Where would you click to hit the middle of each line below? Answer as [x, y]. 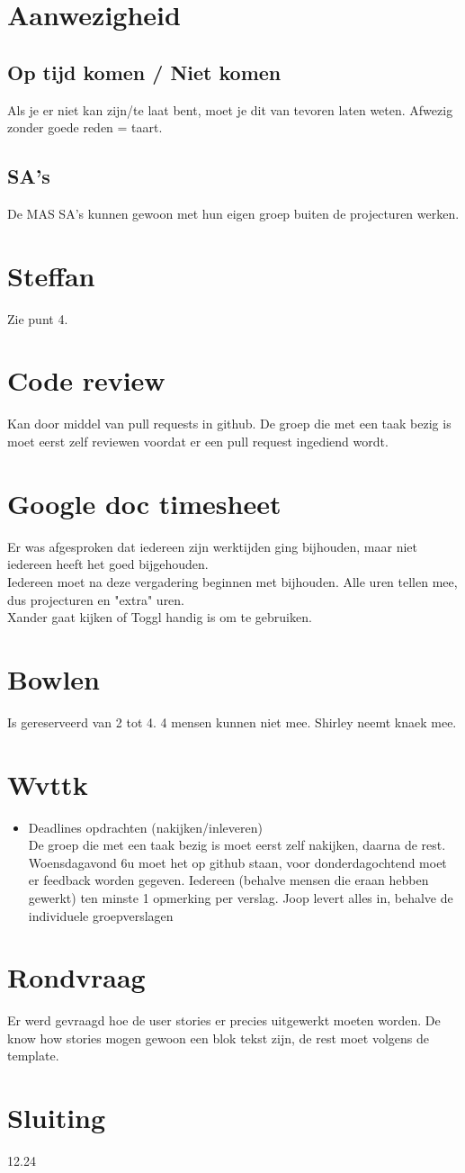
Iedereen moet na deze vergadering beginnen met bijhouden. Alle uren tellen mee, [232, 581]
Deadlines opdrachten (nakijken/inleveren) [145, 827]
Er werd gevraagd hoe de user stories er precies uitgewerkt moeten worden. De [224, 1020]
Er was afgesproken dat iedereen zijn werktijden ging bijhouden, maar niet [212, 546]
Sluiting [57, 1118]
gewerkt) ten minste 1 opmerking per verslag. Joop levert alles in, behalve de [241, 897]
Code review [86, 380]
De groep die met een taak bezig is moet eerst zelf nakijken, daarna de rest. [237, 845]
